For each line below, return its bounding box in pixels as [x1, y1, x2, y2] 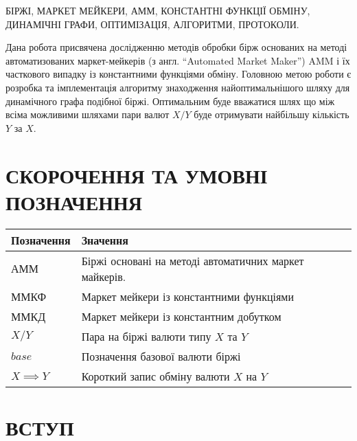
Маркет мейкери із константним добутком [81, 308, 281, 324]
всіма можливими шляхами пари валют [5, 107, 170, 122]
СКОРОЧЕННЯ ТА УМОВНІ [5, 161, 268, 189]
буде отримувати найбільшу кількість [194, 107, 349, 122]
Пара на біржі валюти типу [81, 328, 211, 344]
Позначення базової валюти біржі [81, 348, 241, 364]
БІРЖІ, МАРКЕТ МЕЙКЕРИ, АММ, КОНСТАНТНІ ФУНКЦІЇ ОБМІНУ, [5, 3, 310, 17]
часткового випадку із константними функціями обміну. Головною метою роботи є [5, 67, 352, 81]
